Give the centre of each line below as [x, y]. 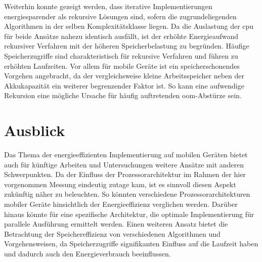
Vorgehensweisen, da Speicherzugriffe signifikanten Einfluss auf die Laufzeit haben [131, 244]
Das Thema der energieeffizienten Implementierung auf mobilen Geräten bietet [126, 155]
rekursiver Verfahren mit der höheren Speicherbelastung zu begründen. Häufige [127, 46]
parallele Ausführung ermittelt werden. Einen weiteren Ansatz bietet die [116, 224]
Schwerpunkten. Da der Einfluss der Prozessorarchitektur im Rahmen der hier [125, 174]
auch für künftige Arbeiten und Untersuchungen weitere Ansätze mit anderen [124, 164]
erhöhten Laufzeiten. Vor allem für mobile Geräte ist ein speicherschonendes [122, 65]
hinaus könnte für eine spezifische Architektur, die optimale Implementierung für [129, 214]
